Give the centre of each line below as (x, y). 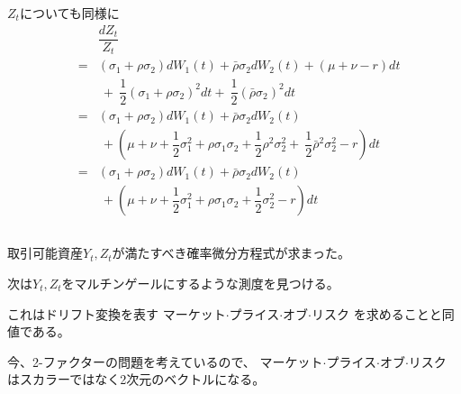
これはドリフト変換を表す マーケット (117, 313)
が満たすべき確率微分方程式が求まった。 (231, 253)
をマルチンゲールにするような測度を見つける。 (200, 283)
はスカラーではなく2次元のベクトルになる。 (136, 379)
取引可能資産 (45, 253)
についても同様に (69, 13)
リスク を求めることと (376, 313)
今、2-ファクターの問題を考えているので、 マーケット (165, 361)
